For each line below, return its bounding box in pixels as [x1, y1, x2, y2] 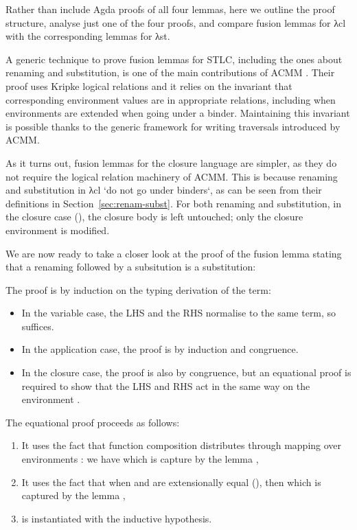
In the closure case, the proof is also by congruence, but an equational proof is [21, 365, 352, 380]
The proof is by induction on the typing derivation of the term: [5, 282, 271, 297]
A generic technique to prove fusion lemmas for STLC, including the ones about [5, 51, 343, 66]
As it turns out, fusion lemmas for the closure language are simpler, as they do [5, 155, 337, 170]
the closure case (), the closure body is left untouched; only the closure [5, 209, 303, 224]
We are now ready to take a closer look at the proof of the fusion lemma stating [5, 246, 342, 260]
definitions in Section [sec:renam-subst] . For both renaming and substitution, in [5, 196, 341, 210]
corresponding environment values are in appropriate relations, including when [5, 92, 336, 106]
